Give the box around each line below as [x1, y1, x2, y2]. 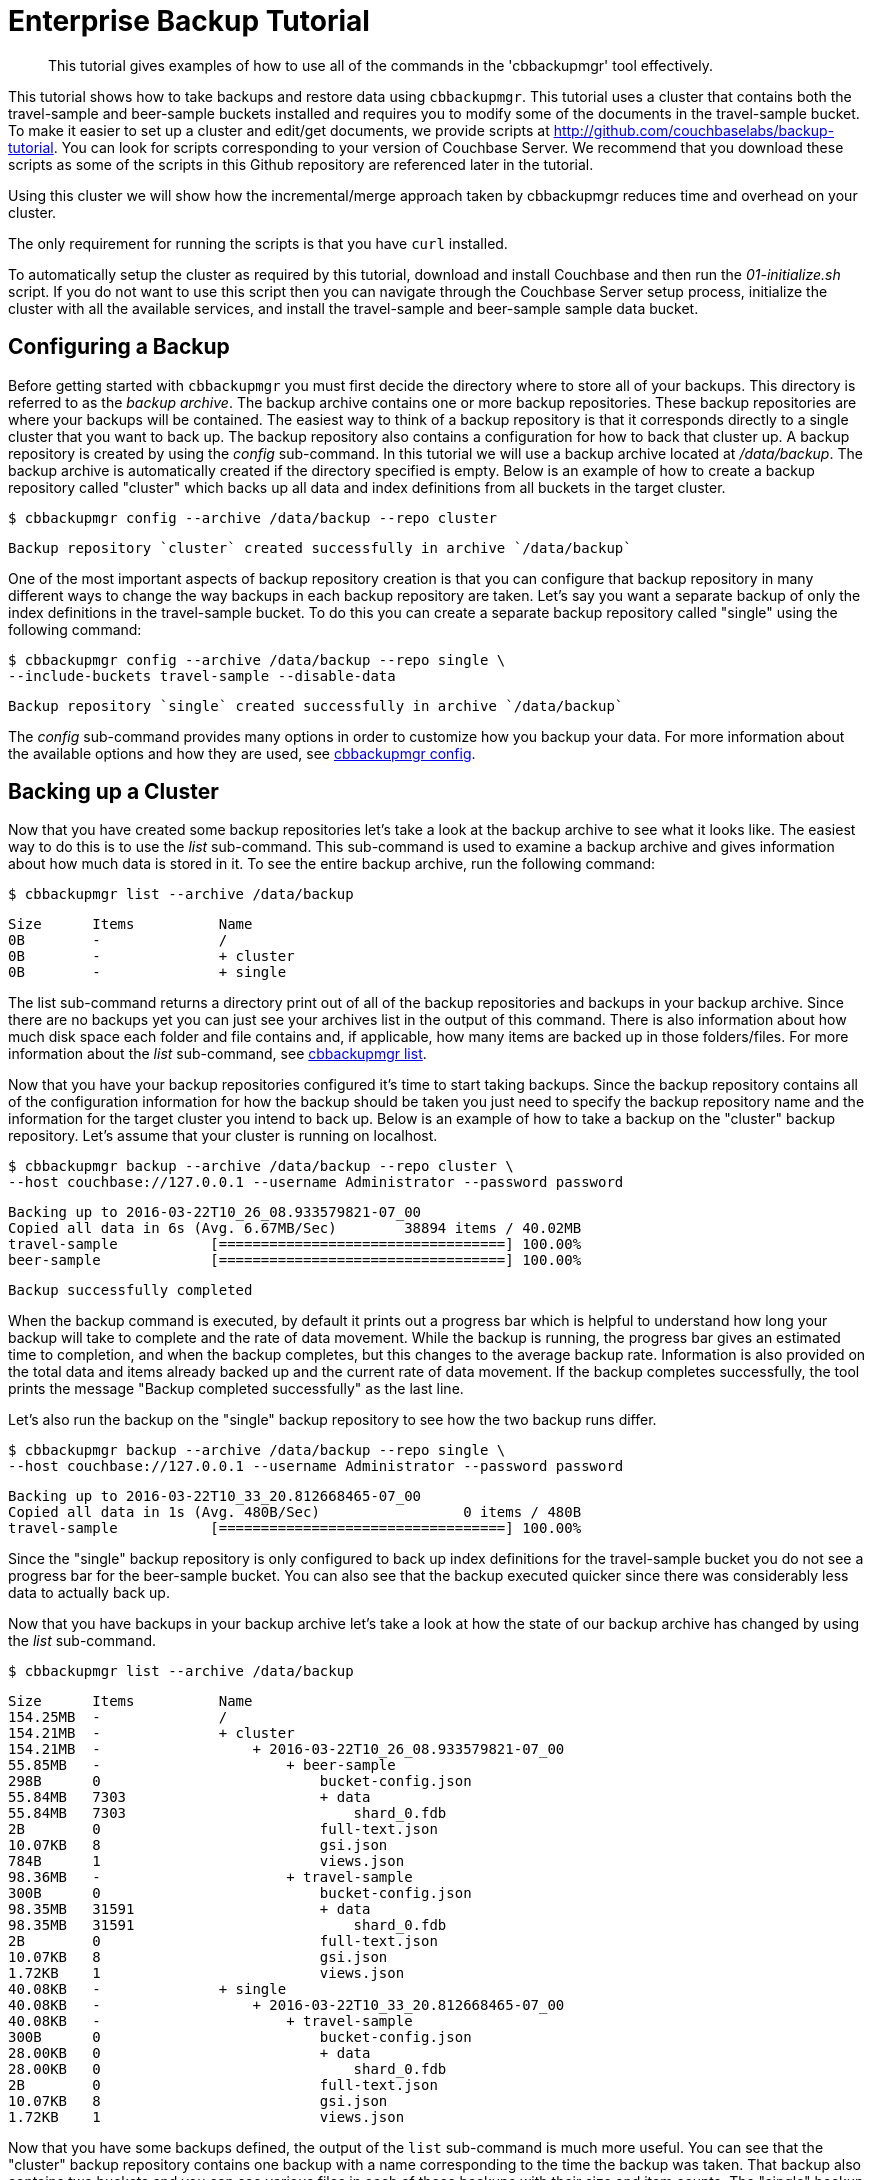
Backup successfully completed [8, 1282, 253, 1299]
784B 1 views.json [8, 1853, 405, 1870]
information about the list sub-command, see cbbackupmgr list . [8, 1045, 427, 1063]
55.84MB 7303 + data [8, 1789, 371, 1806]
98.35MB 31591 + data [8, 1901, 371, 1918]
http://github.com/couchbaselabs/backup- [553, 121, 835, 139]
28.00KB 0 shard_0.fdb [8, 2061, 447, 2078]
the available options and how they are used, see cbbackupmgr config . [8, 744, 476, 762]
